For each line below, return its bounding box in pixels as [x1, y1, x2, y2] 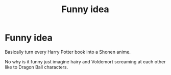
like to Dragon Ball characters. [5, 64, 68, 70]
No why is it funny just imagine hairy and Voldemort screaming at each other [5, 58, 166, 64]
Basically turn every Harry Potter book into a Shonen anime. [5, 49, 131, 55]
